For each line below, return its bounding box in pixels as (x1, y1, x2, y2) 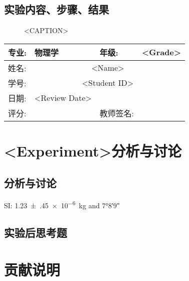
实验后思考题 (4, 225, 67, 240)
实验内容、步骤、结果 (4, 2, 109, 17)
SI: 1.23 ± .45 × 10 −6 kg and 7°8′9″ (4, 199, 120, 211)
